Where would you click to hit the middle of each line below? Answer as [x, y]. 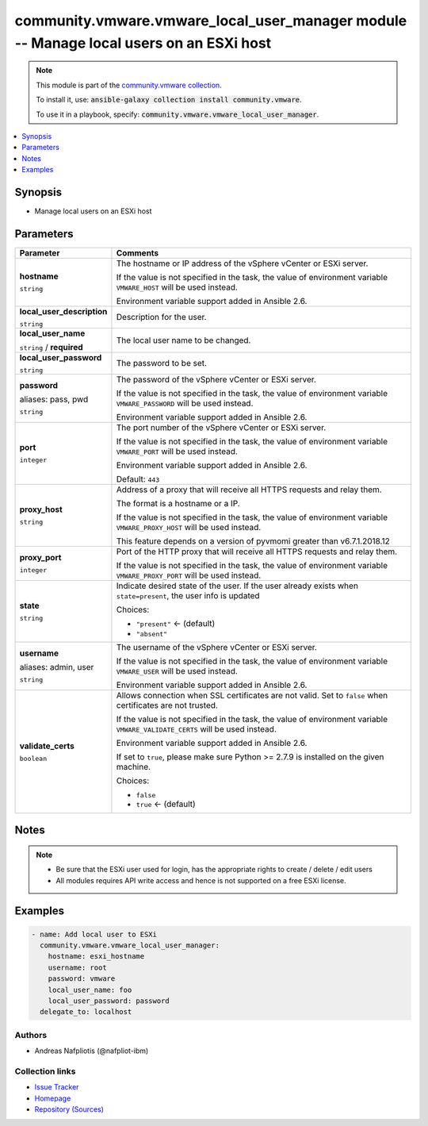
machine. [133, 767]
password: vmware [82, 979]
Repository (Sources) [69, 1109]
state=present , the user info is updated [188, 595]
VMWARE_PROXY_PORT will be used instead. [189, 575]
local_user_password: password [109, 1001]
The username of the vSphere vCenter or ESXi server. [216, 647]
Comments [138, 252]
